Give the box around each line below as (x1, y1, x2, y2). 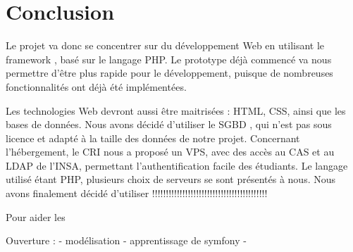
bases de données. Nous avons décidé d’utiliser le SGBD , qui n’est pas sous (6, 117, 332, 132)
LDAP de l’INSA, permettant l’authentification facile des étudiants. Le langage (6, 158, 348, 172)
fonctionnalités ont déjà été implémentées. (6, 79, 187, 94)
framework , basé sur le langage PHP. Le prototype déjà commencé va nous (6, 51, 332, 66)
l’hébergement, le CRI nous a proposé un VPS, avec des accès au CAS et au (6, 144, 335, 159)
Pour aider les (6, 209, 66, 224)
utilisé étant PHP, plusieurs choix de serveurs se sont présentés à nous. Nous (6, 172, 336, 187)
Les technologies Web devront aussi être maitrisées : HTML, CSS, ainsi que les (6, 103, 346, 118)
